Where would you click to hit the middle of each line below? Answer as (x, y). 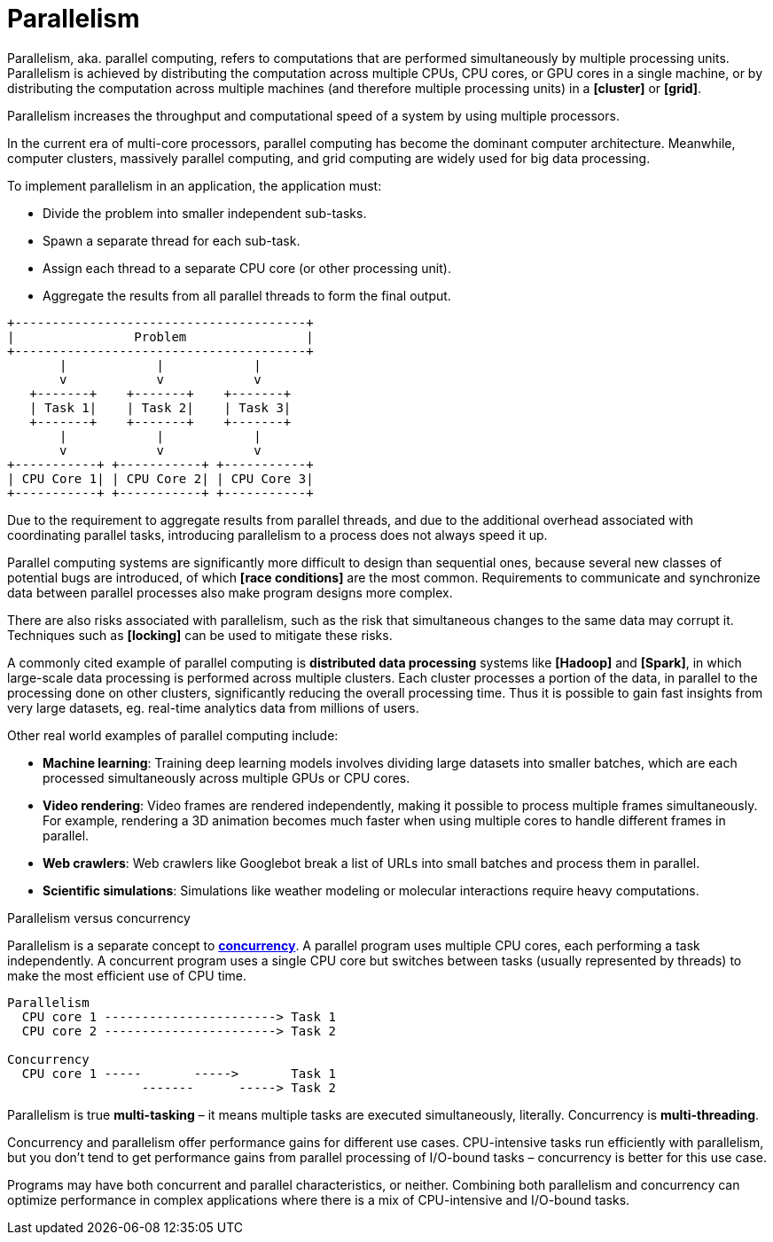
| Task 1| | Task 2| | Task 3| (160, 407)
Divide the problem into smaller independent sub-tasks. (205, 213)
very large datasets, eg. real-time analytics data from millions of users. (213, 707)
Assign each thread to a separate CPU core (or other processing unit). (247, 268)
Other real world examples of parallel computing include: (173, 735)
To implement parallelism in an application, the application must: (195, 185)
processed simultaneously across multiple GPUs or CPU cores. (226, 777)
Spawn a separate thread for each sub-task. (172, 240)
